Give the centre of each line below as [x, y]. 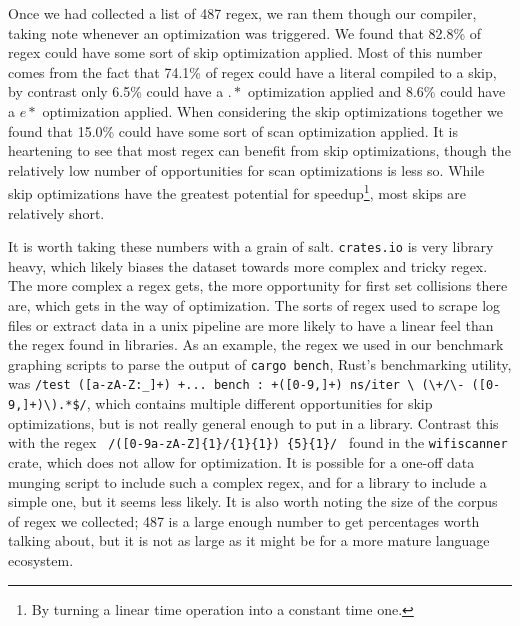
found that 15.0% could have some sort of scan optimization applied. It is [233, 130]
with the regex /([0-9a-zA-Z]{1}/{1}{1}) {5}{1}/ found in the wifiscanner [258, 442]
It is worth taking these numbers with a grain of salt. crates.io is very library [251, 246]
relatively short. [56, 212]
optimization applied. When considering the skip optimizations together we [272, 110]
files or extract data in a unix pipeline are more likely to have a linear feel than [251, 324]
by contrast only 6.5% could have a [116, 91]
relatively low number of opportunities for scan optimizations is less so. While [246, 169]
